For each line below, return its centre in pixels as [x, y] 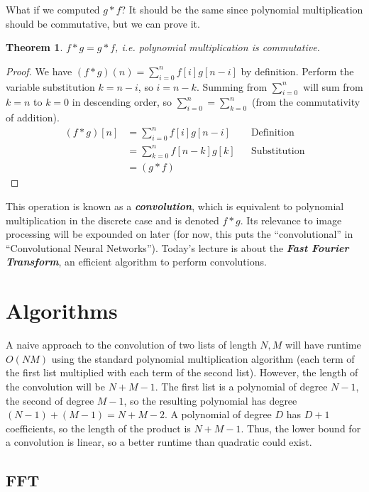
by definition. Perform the [297, 71]
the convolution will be [56, 386]
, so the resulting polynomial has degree [210, 400]
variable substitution [50, 86]
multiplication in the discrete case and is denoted [112, 220]
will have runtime [323, 345]
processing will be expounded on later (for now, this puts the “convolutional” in [180, 234]
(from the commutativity [306, 102]
